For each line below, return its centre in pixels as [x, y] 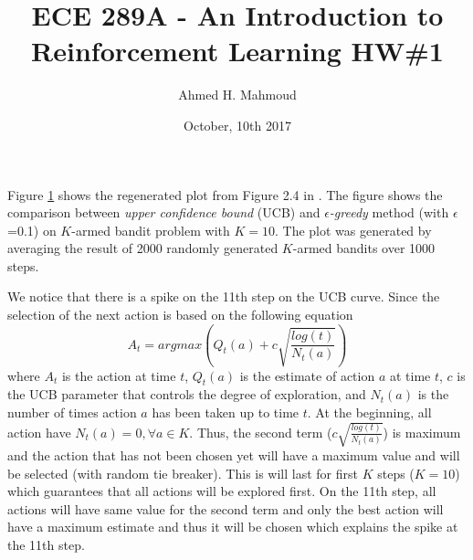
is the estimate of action [307, 375]
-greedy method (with [389, 212]
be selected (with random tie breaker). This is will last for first [183, 473]
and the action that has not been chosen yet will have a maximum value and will [234, 455]
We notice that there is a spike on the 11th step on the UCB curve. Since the [224, 296]
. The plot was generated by [353, 230]
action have [39, 432]
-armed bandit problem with [151, 230]
